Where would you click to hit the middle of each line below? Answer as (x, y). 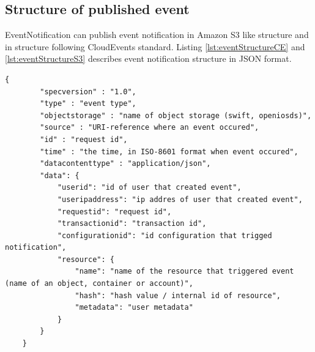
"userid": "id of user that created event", (149, 188)
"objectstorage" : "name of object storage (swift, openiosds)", (176, 115)
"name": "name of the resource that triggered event (184, 271)
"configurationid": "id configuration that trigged (165, 235)
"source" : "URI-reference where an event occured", (150, 128)
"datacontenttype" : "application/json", (125, 164)
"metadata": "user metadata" (134, 308)
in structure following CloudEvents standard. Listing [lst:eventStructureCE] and (155, 46)
